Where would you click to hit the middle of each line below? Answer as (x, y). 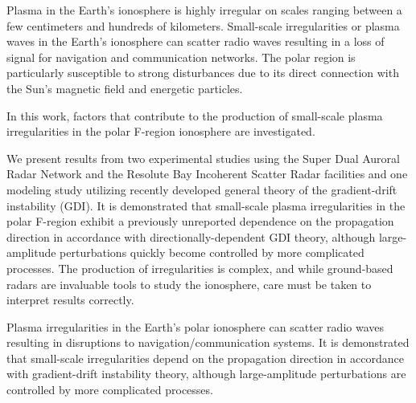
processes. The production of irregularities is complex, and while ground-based (200, 268)
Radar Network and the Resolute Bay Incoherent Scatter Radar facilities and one (207, 174)
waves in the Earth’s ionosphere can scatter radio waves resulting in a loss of (196, 41)
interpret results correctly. (70, 300)
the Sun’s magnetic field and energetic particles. (125, 88)
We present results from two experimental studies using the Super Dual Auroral (203, 158)
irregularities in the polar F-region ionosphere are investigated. (161, 131)
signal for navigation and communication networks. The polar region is (181, 57)
